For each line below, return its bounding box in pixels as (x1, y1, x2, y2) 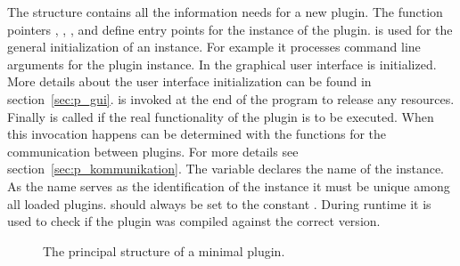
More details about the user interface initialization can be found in (7, 72, 372, 91)
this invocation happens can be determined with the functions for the (7, 125, 387, 143)
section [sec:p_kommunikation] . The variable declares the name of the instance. (7, 159, 444, 178)
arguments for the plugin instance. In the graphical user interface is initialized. (7, 54, 437, 73)
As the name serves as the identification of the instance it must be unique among (7, 176, 450, 195)
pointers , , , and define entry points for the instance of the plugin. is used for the (7, 20, 453, 38)
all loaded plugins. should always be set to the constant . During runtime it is (7, 194, 431, 213)
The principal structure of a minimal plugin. (43, 241, 285, 260)
